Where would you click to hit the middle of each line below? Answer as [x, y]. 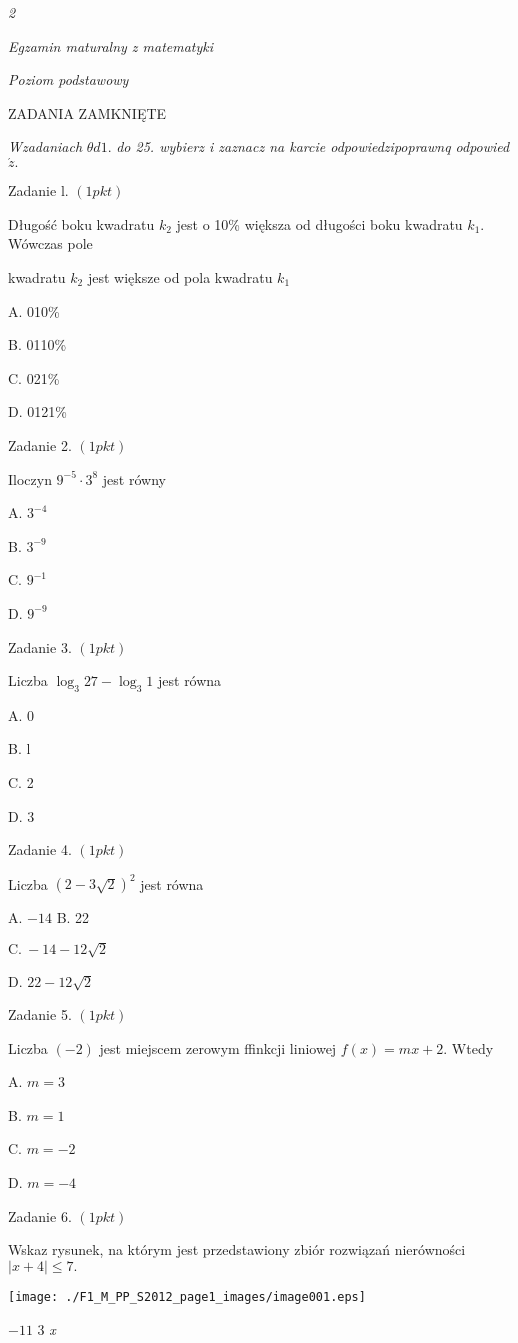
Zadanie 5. [40, 1014]
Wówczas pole [50, 243]
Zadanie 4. [40, 849]
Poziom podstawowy [68, 79]
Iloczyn [30, 478]
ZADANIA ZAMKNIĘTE [87, 112]
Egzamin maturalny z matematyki [111, 45]
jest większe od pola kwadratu [180, 276]
